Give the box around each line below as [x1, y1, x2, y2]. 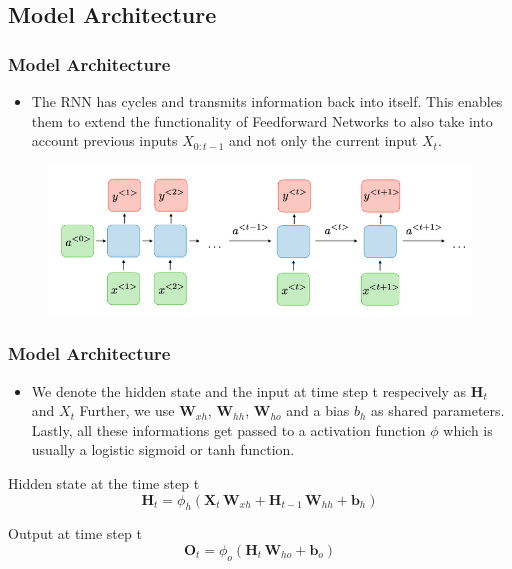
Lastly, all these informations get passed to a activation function [31, 419, 426, 440]
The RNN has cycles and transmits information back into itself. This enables [31, 91, 503, 111]
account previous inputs [31, 130, 178, 151]
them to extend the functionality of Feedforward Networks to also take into [31, 110, 493, 131]
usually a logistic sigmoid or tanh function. [31, 439, 295, 460]
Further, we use [79, 400, 175, 421]
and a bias [286, 400, 350, 421]
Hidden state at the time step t [8, 473, 200, 494]
